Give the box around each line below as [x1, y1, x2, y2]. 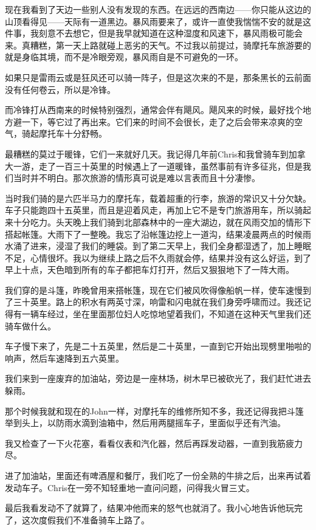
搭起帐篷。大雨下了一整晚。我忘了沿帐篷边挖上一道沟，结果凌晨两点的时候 [5, 227, 303, 240]
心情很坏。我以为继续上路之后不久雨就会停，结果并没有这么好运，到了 [30, 251, 311, 264]
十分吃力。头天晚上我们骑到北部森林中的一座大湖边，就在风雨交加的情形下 [13, 215, 311, 228]
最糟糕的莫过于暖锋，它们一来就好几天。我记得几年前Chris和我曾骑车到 [5, 147, 289, 160]
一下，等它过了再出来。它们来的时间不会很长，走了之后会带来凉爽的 [21, 115, 294, 128]
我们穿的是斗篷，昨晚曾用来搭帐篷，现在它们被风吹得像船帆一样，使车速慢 [5, 283, 303, 296]
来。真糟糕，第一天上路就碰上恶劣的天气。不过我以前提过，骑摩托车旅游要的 [5, 38, 311, 51]
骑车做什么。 [5, 319, 56, 332]
